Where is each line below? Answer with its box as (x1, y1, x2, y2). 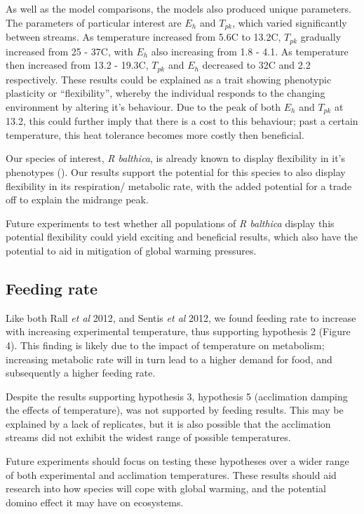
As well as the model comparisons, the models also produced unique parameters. (6, 1, 351, 15)
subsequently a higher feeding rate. (6, 365, 156, 380)
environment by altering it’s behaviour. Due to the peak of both (6, 99, 281, 114)
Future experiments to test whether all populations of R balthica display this (6, 215, 335, 230)
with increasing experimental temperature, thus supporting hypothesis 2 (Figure (6, 324, 351, 339)
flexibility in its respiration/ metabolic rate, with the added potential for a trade (6, 178, 352, 193)
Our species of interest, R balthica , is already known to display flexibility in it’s (6, 151, 346, 165)
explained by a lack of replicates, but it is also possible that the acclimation (6, 416, 331, 431)
